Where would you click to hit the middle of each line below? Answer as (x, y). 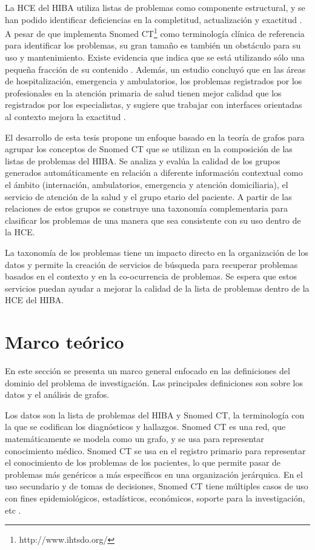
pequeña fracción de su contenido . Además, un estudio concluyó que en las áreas (155, 69)
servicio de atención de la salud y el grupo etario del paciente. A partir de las (148, 196)
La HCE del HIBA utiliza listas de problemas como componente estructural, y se (155, 7)
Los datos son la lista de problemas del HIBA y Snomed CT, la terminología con (155, 414)
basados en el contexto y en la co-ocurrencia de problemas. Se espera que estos (151, 276)
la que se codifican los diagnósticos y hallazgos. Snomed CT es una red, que (145, 427)
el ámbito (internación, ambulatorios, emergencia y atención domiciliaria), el (147, 184)
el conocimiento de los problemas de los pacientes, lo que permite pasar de (143, 462)
